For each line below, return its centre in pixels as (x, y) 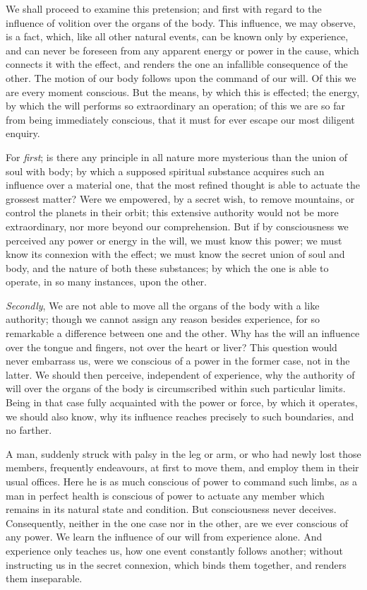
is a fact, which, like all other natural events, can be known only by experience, (177, 36)
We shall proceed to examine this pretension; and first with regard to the (164, 8)
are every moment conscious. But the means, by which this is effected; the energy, (183, 92)
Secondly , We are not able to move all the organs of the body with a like (163, 305)
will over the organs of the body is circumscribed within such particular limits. (176, 388)
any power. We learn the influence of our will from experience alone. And (164, 537)
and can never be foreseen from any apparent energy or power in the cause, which (182, 50)
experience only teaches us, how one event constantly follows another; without (174, 550)
